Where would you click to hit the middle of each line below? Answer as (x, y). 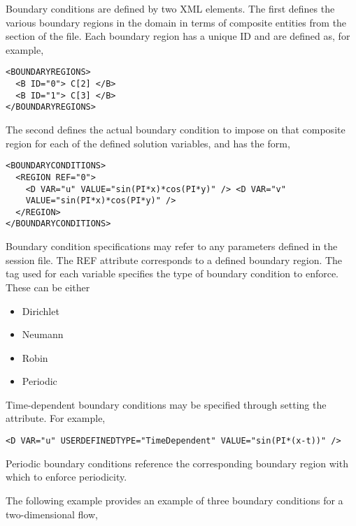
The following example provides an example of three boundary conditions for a (175, 500)
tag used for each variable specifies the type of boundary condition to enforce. (172, 273)
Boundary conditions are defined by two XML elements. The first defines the (170, 8)
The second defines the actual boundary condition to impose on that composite (176, 129)
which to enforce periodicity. (66, 477)
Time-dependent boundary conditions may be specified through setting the (166, 404)
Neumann (43, 334)
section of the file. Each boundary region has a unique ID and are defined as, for (178, 36)
